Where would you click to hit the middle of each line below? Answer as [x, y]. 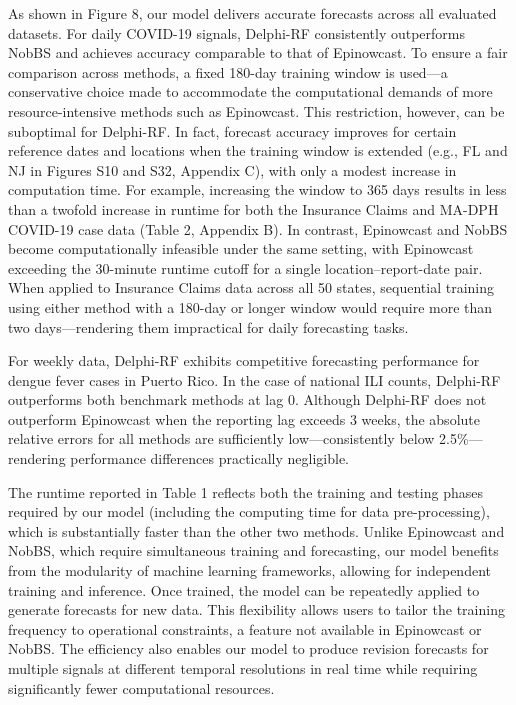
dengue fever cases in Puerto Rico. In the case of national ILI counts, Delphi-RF [254, 379]
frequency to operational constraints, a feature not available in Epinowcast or [245, 628]
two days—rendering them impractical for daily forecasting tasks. [208, 326]
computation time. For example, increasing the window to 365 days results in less [257, 189]
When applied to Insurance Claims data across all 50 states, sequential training [251, 287]
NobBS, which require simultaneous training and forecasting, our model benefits [253, 550]
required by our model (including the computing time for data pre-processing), [249, 511]
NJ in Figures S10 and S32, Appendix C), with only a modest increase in [232, 169]
